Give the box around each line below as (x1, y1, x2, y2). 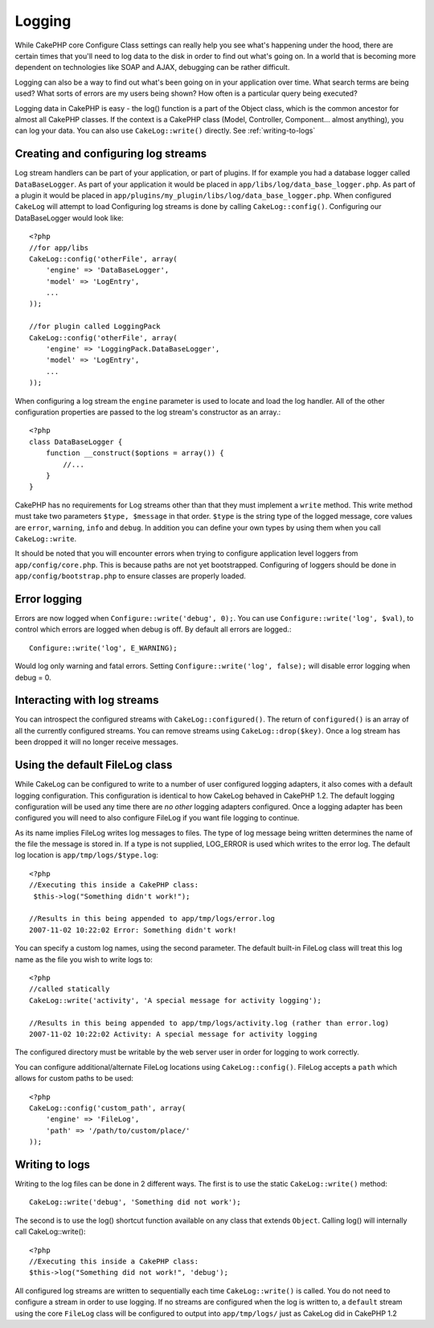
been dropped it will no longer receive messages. (14, 737, 178, 747)
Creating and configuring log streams (14, 147, 207, 161)
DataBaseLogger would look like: (14, 213, 124, 223)
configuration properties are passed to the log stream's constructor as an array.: (14, 407, 281, 417)
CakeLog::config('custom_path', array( (29, 1103, 186, 1112)
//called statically (29, 985, 110, 993)
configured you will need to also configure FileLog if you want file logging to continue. (14, 813, 300, 823)
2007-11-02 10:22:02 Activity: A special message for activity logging (29, 1030, 317, 1038)
